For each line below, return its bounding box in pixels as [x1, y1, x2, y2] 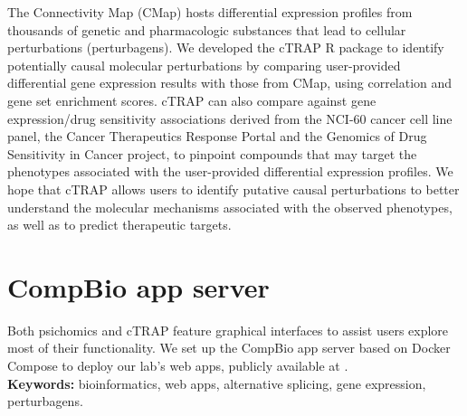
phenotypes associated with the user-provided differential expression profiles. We [7, 162, 453, 181]
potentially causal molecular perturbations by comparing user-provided [7, 55, 401, 74]
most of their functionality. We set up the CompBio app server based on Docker [7, 338, 451, 357]
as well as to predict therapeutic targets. [7, 215, 232, 234]
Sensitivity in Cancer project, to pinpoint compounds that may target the [7, 144, 417, 163]
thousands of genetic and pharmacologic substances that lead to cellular [7, 20, 406, 39]
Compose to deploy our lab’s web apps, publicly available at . [7, 356, 348, 375]
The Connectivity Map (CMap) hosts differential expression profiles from [7, 3, 413, 21]
